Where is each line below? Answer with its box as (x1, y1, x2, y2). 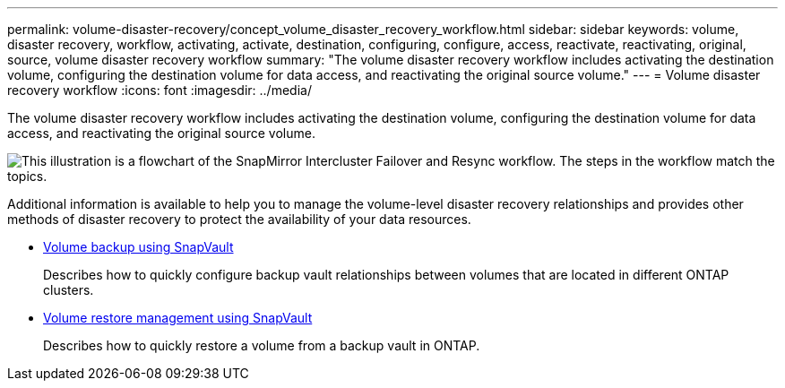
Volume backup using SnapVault (43, 239, 234, 254)
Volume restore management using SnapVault (43, 310, 313, 325)
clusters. (43, 282, 94, 297)
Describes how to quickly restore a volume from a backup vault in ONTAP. (43, 338, 480, 353)
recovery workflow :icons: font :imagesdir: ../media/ (7, 82, 312, 98)
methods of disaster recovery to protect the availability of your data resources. (7, 211, 471, 227)
